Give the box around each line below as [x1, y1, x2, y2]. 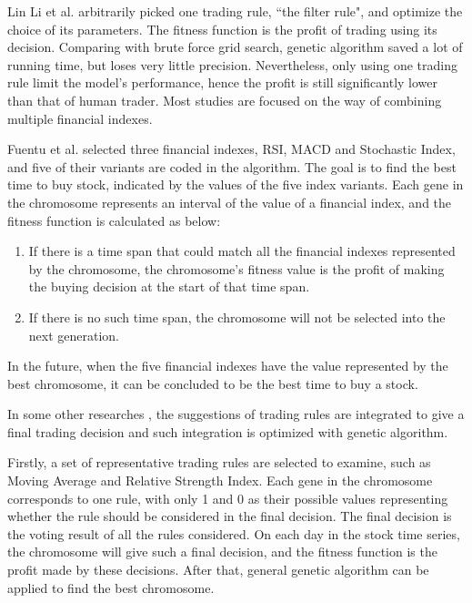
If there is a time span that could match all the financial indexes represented [28, 241, 456, 261]
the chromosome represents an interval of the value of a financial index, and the [7, 192, 452, 211]
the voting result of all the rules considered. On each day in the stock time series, [7, 524, 460, 543]
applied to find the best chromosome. [7, 577, 215, 597]
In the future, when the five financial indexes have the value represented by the [7, 356, 448, 375]
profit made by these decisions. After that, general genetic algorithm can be [7, 560, 429, 579]
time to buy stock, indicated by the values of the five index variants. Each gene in [7, 175, 464, 194]
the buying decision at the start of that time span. [28, 277, 310, 296]
